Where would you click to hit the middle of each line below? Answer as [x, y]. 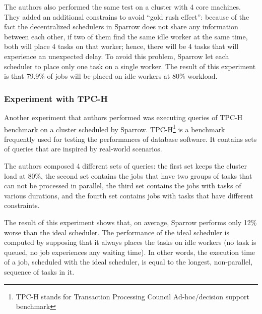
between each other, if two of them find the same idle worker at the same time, [126, 36]
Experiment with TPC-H [56, 98]
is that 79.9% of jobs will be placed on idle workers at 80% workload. [111, 76]
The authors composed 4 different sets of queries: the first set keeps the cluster [125, 166]
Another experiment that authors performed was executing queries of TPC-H [123, 117]
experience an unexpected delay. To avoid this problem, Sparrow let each [117, 56]
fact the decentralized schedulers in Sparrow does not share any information [121, 27]
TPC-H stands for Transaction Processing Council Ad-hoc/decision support [133, 296]
